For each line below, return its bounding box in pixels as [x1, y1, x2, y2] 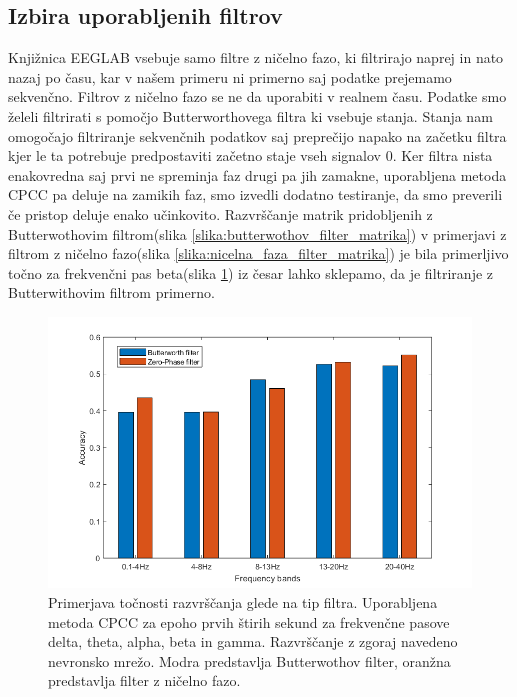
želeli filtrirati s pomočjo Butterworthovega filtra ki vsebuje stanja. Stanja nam [8, 105, 493, 126]
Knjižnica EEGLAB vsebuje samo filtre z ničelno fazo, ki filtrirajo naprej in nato [8, 47, 504, 68]
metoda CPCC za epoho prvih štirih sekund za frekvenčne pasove [48, 611, 450, 632]
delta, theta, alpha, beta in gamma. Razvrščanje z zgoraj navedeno [48, 631, 458, 652]
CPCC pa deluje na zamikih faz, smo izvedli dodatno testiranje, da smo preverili [8, 184, 503, 205]
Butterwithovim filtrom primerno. [8, 282, 215, 303]
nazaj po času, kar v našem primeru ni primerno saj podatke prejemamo [8, 66, 452, 87]
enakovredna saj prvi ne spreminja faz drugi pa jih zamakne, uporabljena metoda [8, 164, 507, 185]
